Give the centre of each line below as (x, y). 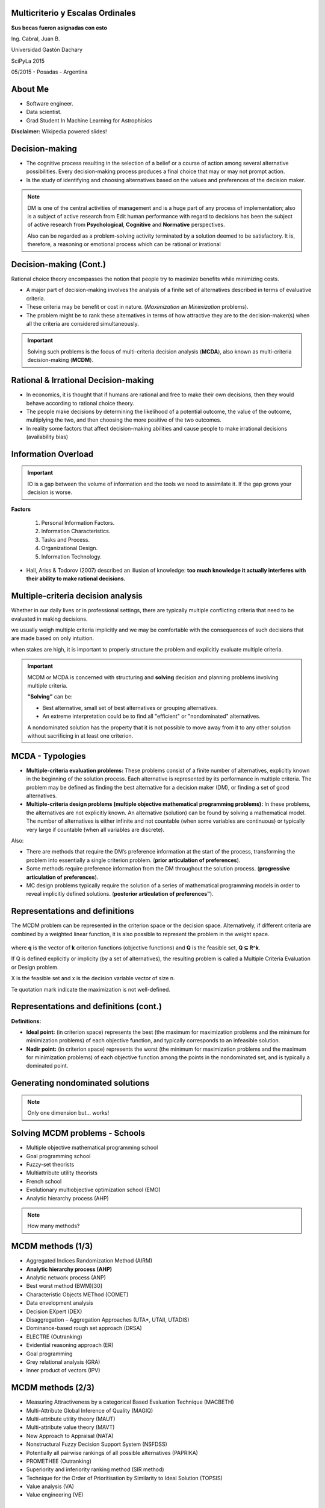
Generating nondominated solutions (80, 1083)
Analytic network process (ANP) (66, 1277)
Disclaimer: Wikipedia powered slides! (59, 131)
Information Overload (52, 454)
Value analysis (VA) (50, 1486)
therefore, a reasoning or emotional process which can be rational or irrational (124, 244)
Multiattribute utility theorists (62, 1173)
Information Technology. (72, 556)
